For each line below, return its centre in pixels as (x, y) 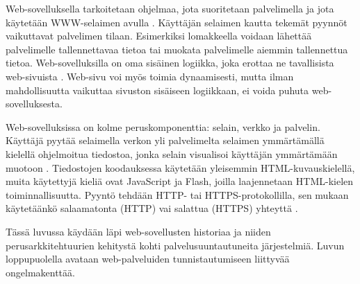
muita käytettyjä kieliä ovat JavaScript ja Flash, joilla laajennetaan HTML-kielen (180, 181)
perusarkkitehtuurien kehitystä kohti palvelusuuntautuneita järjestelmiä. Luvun (175, 245)
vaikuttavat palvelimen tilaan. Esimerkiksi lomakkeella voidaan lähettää (159, 36)
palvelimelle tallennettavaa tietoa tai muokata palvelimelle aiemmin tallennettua (177, 49)
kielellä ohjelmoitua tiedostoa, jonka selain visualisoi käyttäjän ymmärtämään (172, 153)
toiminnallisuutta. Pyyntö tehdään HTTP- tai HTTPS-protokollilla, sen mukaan (177, 194)
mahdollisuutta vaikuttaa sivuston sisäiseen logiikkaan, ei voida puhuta (157, 90)
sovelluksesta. (34, 104)
